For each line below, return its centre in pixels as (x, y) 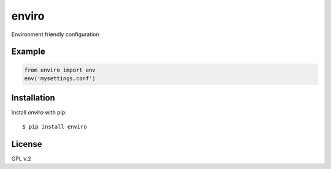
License (27, 144)
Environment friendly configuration (55, 34)
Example (28, 52)
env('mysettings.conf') (60, 78)
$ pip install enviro (55, 126)
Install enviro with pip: (39, 113)
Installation (33, 98)
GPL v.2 (21, 159)
